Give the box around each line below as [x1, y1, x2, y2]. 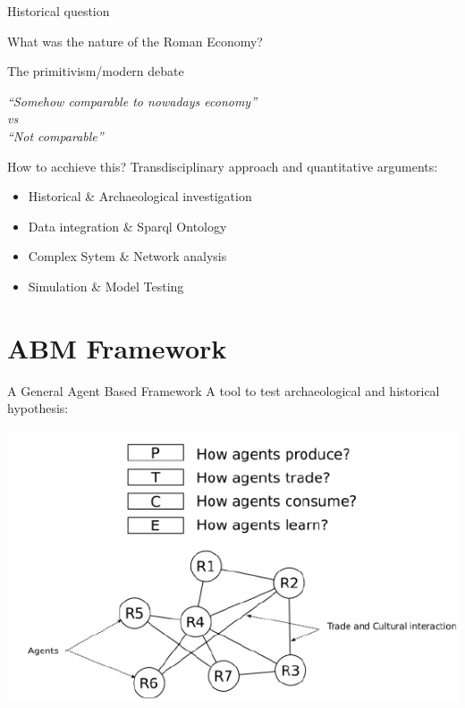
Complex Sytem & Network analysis [28, 247, 227, 265]
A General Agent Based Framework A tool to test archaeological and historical [7, 381, 440, 400]
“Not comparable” [7, 126, 104, 145]
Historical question [7, 2, 110, 20]
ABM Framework [7, 329, 227, 366]
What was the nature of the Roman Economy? [7, 31, 263, 50]
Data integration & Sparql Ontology [28, 216, 227, 235]
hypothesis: [7, 399, 69, 417]
